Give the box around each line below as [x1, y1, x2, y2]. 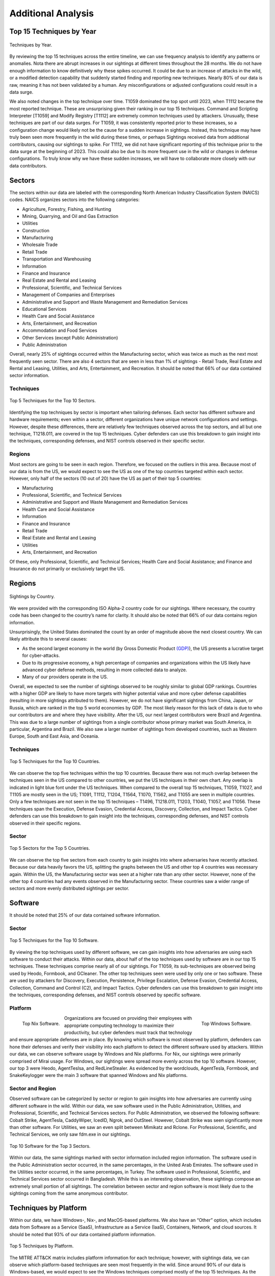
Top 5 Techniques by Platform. [9, 1243, 74, 1249]
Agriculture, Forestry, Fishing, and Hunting [22, 206, 112, 212]
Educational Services [22, 306, 67, 312]
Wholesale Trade [22, 241, 58, 248]
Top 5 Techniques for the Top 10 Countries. [9, 758, 100, 765]
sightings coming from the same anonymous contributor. [9, 1190, 128, 1196]
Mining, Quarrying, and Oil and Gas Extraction [22, 213, 119, 219]
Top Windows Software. [201, 1020, 252, 1026]
